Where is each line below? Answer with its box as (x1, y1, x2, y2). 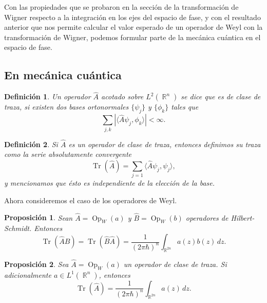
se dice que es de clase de (181, 91, 261, 102)
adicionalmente (4, 269, 51, 280)
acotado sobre (101, 91, 144, 102)
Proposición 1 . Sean (4, 212, 73, 223)
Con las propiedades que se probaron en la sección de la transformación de (4, 2, 239, 12)
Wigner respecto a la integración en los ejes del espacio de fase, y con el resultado (4, 11, 261, 22)
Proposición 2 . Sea (4, 259, 69, 270)
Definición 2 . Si (4, 138, 58, 149)
